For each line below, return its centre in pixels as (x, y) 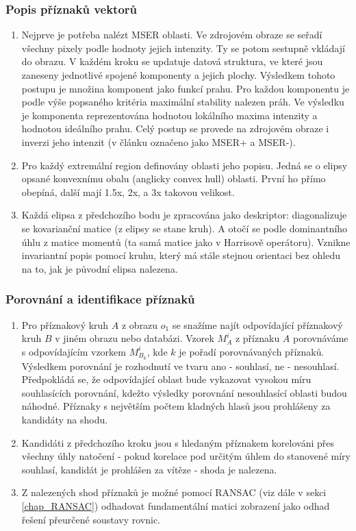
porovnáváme (320, 338)
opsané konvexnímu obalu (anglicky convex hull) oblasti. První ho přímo (174, 178)
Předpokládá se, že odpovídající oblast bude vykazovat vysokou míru (166, 379)
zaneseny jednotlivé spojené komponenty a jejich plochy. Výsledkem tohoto (178, 75)
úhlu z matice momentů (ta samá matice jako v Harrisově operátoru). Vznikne (186, 242)
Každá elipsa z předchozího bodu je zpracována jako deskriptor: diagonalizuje (184, 215)
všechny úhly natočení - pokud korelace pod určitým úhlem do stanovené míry (186, 456)
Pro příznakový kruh (65, 324)
